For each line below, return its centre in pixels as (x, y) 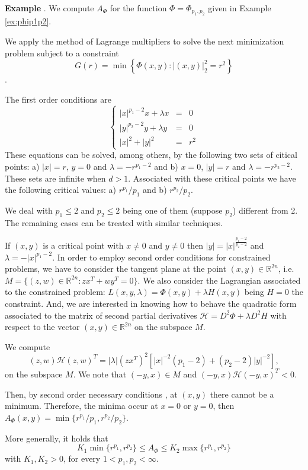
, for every (82, 458)
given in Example (240, 8)
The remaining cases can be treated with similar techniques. (114, 222)
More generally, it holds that (57, 438)
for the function (138, 8)
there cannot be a (242, 394)
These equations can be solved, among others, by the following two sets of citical (151, 155)
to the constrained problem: (55, 292)
